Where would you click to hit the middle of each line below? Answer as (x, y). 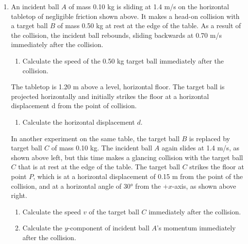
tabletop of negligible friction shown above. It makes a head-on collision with (125, 16)
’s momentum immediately (196, 228)
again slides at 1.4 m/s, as (200, 148)
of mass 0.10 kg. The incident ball (102, 148)
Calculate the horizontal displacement (79, 122)
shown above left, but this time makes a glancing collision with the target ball (127, 157)
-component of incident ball (108, 228)
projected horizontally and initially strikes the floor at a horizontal (110, 96)
